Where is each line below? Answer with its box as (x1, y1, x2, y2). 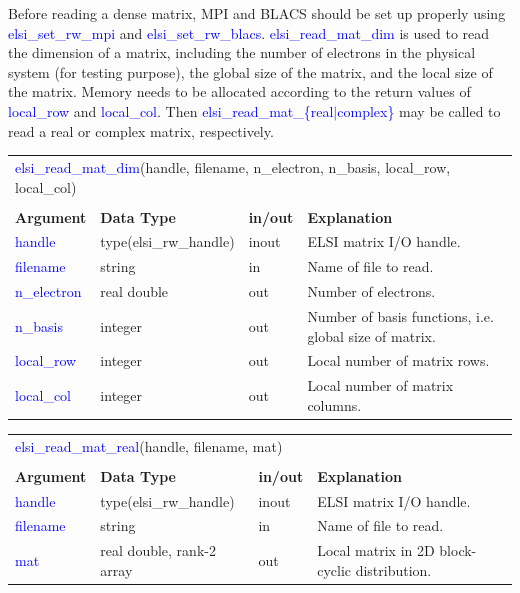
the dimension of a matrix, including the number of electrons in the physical (8, 42, 476, 63)
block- (439, 540, 477, 561)
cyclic (317, 559, 351, 580)
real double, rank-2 (100, 540, 216, 561)
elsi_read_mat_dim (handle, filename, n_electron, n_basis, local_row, (15, 156, 451, 177)
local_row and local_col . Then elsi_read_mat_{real (8, 100, 334, 121)
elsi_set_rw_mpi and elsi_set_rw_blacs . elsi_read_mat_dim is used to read (8, 22, 490, 43)
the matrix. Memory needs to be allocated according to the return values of (8, 81, 471, 102)
